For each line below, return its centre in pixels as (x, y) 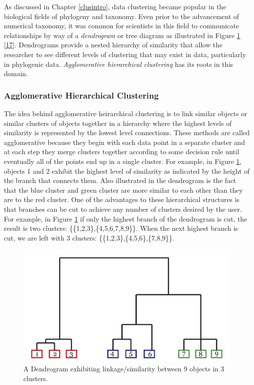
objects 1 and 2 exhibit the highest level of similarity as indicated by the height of (127, 171)
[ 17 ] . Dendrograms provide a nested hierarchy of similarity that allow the (113, 45)
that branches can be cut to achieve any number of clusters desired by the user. (123, 209)
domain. (16, 73)
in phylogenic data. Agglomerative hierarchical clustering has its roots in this (119, 64)
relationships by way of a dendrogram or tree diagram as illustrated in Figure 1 (122, 35)
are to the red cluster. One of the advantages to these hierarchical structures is (122, 199)
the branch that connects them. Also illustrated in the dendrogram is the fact (120, 180)
